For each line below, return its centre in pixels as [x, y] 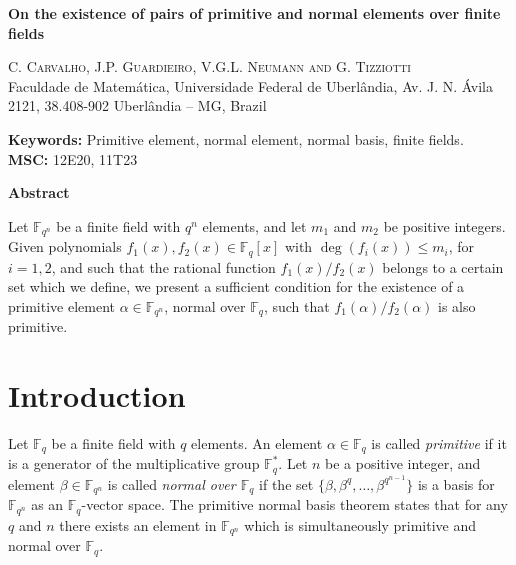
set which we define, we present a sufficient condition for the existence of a [236, 286]
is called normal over [171, 483]
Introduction [97, 395]
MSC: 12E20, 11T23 [73, 158]
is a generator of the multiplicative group [134, 463]
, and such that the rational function [163, 266]
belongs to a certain [443, 266]
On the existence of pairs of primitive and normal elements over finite [254, 13]
